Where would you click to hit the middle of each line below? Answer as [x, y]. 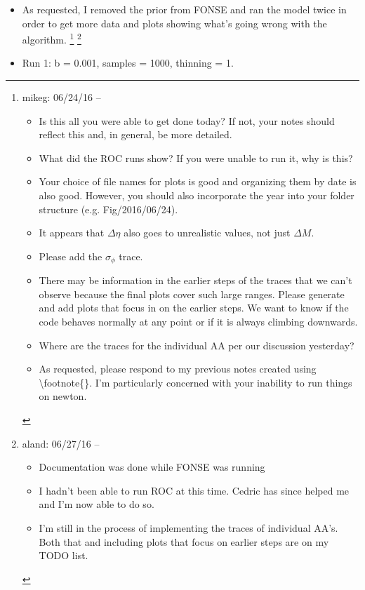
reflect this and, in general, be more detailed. [135, 134]
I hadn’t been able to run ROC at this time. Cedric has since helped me [194, 490]
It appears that [72, 233]
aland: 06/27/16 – [61, 443]
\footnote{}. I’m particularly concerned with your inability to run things [195, 382]
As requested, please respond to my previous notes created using [178, 369]
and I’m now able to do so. [97, 504]
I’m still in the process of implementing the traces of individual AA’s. [188, 527]
